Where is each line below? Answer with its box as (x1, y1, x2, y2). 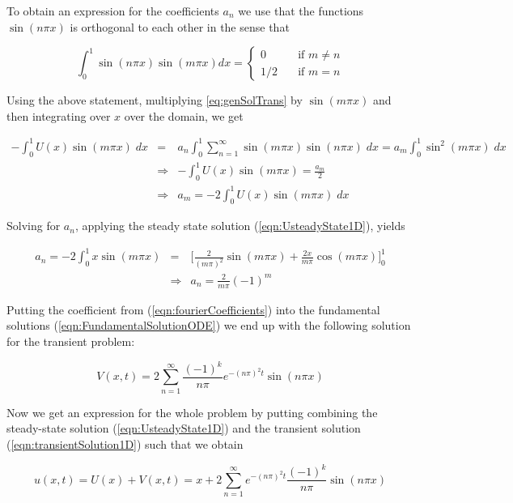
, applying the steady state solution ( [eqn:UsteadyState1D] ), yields (74, 217, 405, 234)
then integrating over (6, 107, 111, 124)
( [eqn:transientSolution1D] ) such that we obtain (6, 436, 244, 452)
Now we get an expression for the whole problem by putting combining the (6, 403, 378, 420)
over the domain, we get (124, 107, 244, 124)
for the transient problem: (6, 332, 135, 349)
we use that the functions (238, 2, 364, 19)
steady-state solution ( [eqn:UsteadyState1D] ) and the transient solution (6, 420, 361, 437)
